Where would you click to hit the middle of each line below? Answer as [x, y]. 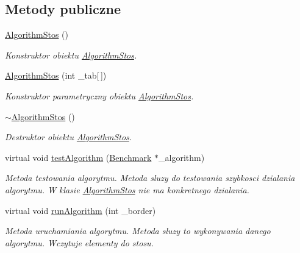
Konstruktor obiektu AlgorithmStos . [71, 55]
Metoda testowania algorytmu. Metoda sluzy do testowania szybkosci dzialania [150, 178]
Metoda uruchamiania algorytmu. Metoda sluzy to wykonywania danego [138, 231]
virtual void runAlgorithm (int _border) [80, 210]
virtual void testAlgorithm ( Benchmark [78, 157]
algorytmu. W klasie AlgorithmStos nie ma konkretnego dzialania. [127, 189]
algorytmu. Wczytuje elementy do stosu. [79, 242]
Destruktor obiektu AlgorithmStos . [69, 137]
